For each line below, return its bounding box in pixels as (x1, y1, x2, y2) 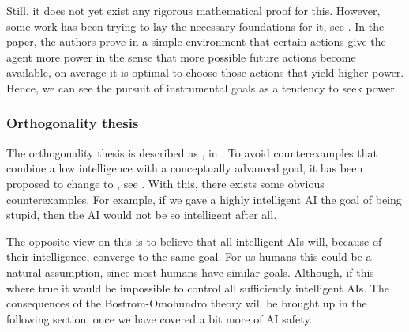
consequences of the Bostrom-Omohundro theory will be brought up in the (6, 295, 367, 311)
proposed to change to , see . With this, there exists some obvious (6, 175, 325, 191)
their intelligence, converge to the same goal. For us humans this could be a (6, 248, 372, 265)
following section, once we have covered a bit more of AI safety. (6, 310, 313, 326)
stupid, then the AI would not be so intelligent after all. (6, 206, 277, 223)
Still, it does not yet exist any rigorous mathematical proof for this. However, (6, 2, 381, 18)
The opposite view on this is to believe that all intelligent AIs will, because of (6, 232, 382, 249)
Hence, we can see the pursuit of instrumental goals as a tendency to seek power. (6, 79, 398, 96)
